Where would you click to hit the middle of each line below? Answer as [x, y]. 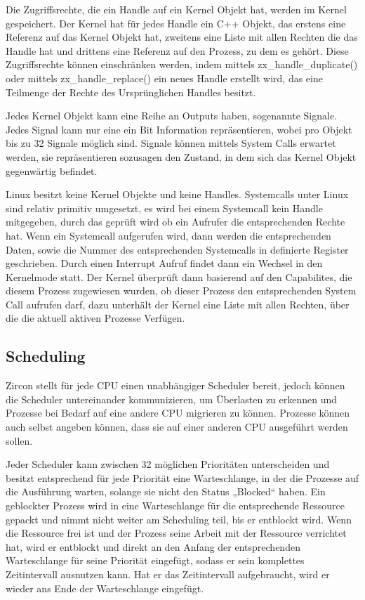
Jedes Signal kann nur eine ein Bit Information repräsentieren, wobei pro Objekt [179, 129]
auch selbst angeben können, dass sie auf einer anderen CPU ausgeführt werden [177, 427]
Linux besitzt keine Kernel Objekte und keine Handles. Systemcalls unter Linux [177, 194]
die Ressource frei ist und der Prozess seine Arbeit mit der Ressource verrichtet [176, 533]
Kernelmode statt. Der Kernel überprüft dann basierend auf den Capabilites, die [179, 276]
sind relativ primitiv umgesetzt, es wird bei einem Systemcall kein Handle [164, 208]
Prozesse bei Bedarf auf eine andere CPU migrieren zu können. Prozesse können [178, 413]
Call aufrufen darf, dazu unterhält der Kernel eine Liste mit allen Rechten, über [178, 304]
